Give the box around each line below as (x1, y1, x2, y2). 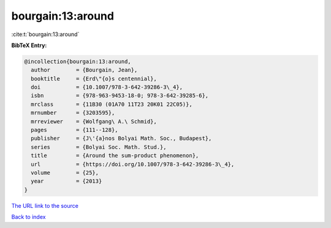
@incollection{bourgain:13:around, (24, 58, 131, 65)
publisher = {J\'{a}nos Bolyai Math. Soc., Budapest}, (31, 135, 212, 142)
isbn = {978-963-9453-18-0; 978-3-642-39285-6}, (31, 92, 209, 99)
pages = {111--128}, (31, 127, 119, 134)
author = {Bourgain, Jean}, (31, 67, 138, 73)
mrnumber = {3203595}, (31, 109, 115, 116)
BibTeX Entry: (11, 42, 47, 49)
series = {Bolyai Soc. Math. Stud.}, (31, 144, 167, 150)
